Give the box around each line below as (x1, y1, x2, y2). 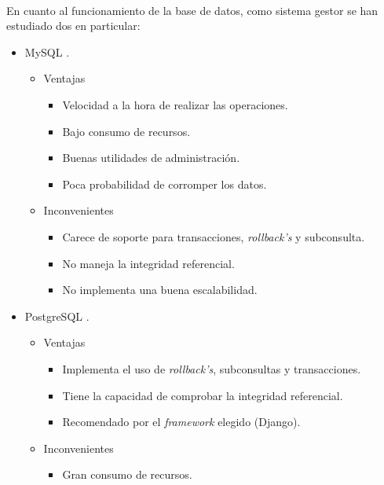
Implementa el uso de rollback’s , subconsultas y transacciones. (62, 360, 361, 377)
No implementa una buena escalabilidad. (62, 281, 258, 298)
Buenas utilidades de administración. (62, 149, 240, 166)
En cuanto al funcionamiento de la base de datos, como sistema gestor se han (6, 2, 379, 18)
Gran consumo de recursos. (62, 466, 192, 483)
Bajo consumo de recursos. (62, 123, 191, 139)
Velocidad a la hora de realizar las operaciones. (62, 96, 288, 112)
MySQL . (24, 43, 70, 60)
